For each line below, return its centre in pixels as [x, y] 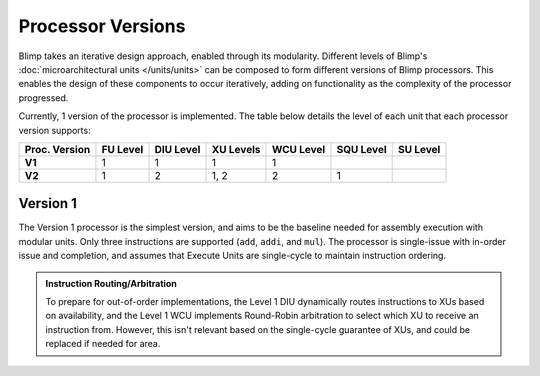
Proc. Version [57, 149]
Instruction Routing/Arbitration [111, 283]
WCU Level [298, 149]
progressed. [43, 97]
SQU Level [361, 149]
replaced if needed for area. [103, 344]
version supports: [54, 130]
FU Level [122, 149]
